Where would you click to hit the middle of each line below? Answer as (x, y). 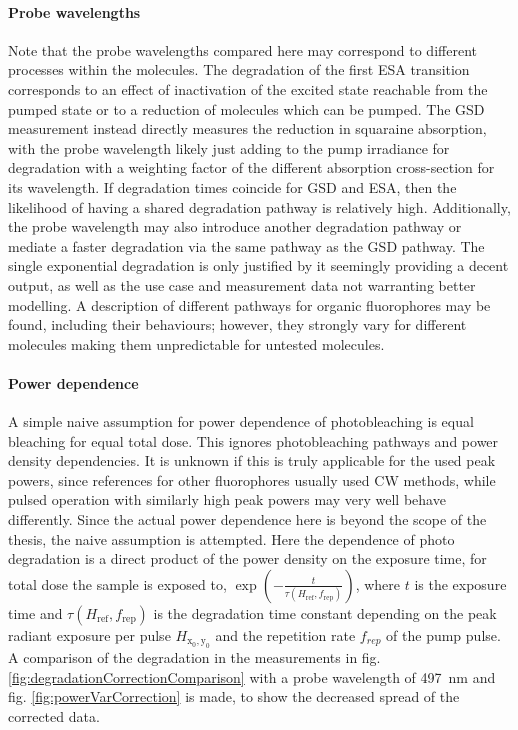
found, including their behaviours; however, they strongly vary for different (237, 324)
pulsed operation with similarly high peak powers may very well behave (227, 499)
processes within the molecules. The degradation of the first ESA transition (239, 69)
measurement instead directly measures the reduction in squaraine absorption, (247, 128)
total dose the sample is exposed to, (117, 583)
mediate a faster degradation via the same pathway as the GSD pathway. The (246, 245)
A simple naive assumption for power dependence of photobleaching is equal (241, 421)
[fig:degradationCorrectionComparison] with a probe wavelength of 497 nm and (252, 676)
